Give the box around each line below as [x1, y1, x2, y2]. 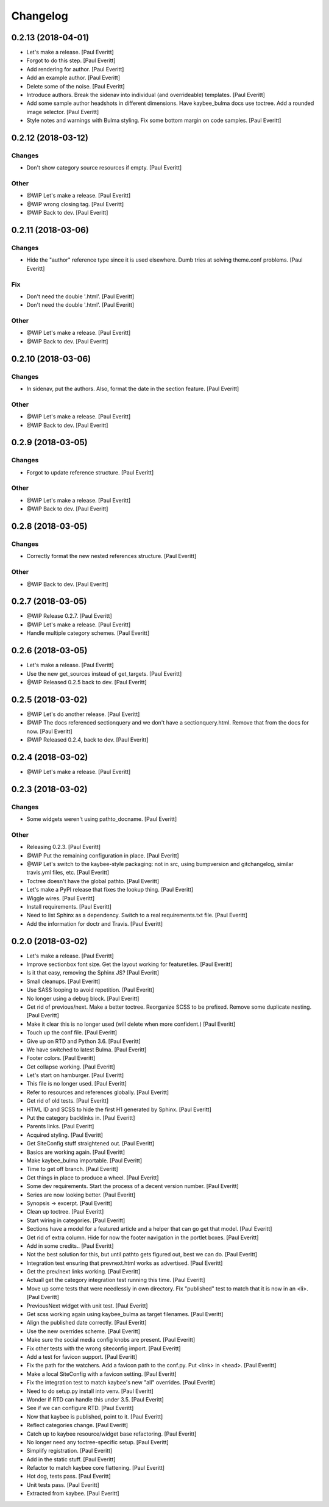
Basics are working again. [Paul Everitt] [26, 1148, 125, 1156]
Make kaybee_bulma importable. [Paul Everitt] [26, 1157, 143, 1164]
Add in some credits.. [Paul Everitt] [26, 1242, 114, 1250]
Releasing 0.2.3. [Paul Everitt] [26, 843, 101, 851]
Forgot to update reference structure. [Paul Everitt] [26, 468, 154, 476]
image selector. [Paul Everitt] [26, 108, 99, 115]
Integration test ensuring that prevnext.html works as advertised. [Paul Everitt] [26, 1259, 223, 1267]
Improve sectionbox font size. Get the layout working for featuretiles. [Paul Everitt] [26, 961, 233, 968]
